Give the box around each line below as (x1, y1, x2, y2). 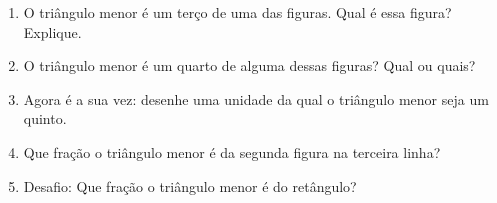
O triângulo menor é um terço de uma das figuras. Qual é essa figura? (23, 2, 452, 22)
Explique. (23, 21, 82, 42)
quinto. (23, 108, 67, 129)
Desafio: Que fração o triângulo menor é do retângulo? (23, 175, 357, 196)
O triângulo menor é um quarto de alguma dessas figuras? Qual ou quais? (23, 55, 476, 76)
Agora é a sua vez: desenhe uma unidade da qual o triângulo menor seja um (23, 88, 489, 109)
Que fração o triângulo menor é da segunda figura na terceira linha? (23, 141, 441, 162)
